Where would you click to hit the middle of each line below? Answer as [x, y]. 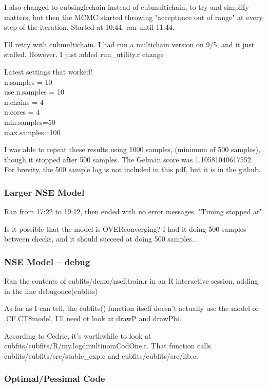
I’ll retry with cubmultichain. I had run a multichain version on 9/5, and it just [129, 44]
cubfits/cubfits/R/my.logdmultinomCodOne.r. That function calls [108, 346]
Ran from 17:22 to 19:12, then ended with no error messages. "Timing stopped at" [133, 211]
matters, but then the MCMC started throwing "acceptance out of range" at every [133, 17]
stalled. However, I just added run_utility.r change [84, 54]
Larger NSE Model [44, 192]
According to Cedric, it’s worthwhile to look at [78, 335]
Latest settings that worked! [48, 71]
